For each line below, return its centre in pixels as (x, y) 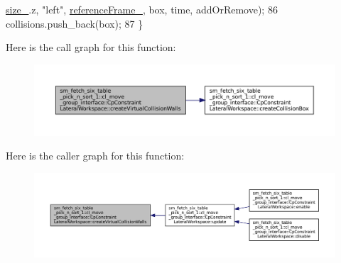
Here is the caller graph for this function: (95, 156)
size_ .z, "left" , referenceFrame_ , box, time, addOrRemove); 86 (142, 9)
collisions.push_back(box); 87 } (75, 23)
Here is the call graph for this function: (91, 47)
